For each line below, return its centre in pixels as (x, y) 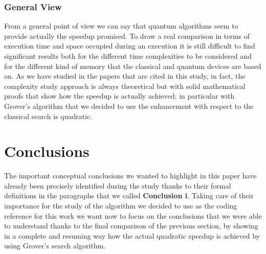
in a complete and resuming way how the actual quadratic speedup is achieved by (132, 235)
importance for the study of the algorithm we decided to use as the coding (121, 206)
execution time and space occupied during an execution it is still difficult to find (130, 46)
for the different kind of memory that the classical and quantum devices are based (133, 66)
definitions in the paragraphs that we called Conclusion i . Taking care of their (129, 195)
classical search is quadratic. (48, 116)
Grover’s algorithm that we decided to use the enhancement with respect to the (129, 106)
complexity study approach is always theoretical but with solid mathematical (125, 86)
